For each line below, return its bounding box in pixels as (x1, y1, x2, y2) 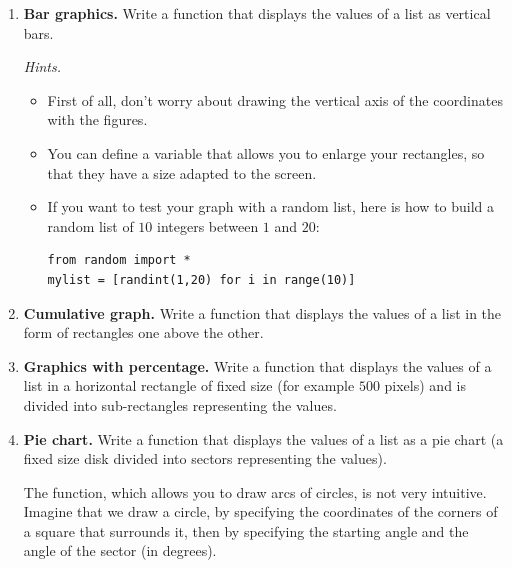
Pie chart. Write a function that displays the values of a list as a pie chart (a (23, 428, 504, 449)
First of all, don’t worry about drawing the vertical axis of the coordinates (47, 89, 503, 110)
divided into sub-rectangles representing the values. (23, 394, 337, 415)
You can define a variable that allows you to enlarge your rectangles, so (47, 142, 485, 163)
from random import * (47, 253, 191, 268)
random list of (47, 215, 134, 236)
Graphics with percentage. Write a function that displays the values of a (23, 355, 492, 376)
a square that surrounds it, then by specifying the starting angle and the (23, 520, 469, 541)
